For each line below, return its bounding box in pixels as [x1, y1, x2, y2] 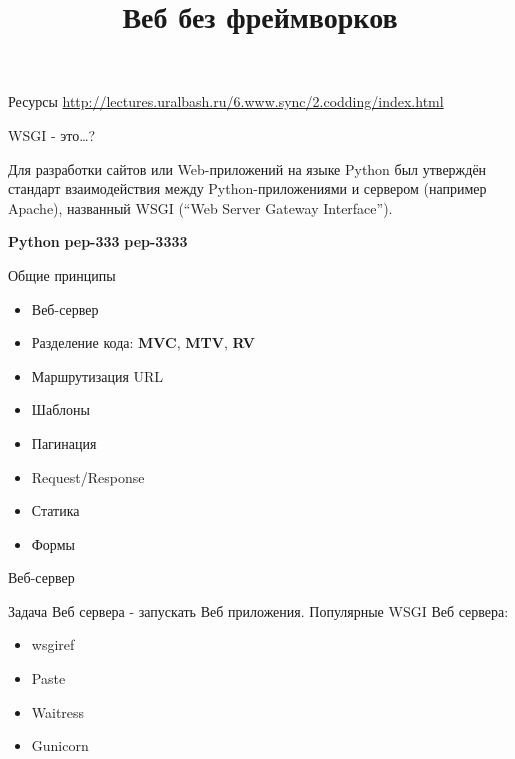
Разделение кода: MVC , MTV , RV [31, 332, 255, 353]
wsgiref [31, 634, 75, 655]
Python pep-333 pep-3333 [8, 231, 188, 252]
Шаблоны [31, 399, 90, 420]
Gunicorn [31, 735, 89, 756]
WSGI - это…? [8, 124, 96, 145]
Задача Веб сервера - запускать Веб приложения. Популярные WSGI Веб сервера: [8, 600, 509, 621]
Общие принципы [8, 264, 116, 285]
